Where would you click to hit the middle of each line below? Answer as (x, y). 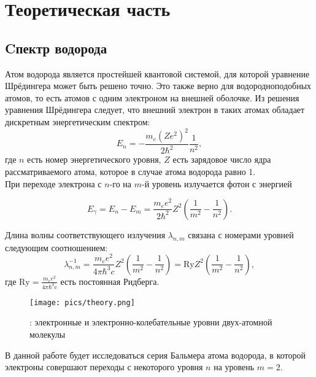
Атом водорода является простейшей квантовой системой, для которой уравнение (157, 73)
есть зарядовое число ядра (222, 159)
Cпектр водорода (56, 48)
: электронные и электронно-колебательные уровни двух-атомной (151, 322)
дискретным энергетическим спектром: (78, 121)
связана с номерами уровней (241, 234)
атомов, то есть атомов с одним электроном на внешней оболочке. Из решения (152, 97)
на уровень (234, 367)
